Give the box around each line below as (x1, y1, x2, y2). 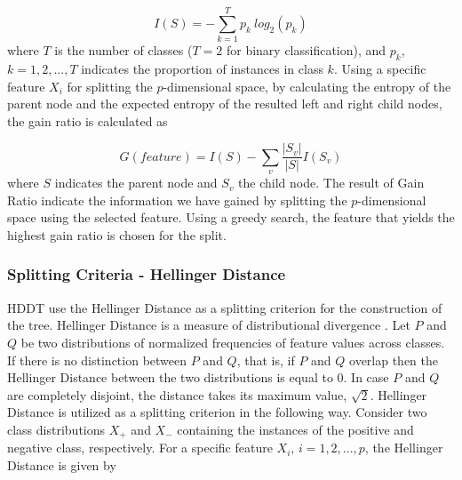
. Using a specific (333, 59, 426, 77)
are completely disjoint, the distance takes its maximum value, (7, 385, 347, 404)
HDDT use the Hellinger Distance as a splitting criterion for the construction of (7, 298, 442, 316)
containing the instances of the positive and (177, 420, 414, 438)
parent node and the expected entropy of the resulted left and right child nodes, (7, 94, 442, 113)
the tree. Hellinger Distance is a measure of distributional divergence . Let (7, 316, 410, 334)
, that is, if (236, 350, 295, 369)
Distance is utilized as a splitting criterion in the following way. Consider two (7, 403, 427, 421)
